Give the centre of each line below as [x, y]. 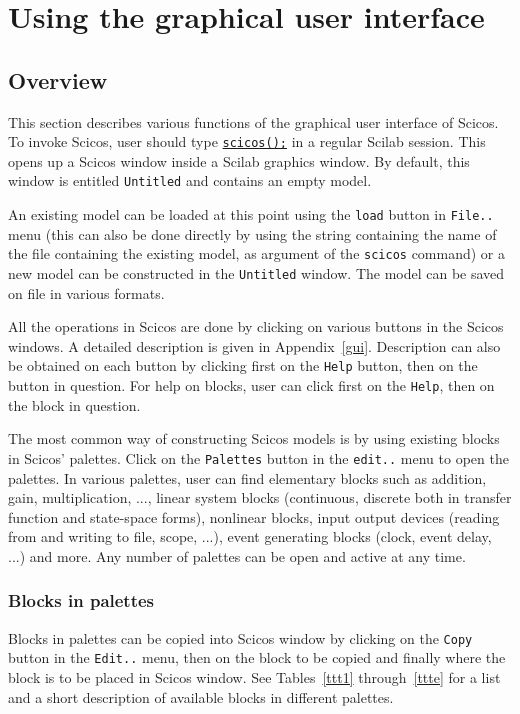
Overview [58, 79]
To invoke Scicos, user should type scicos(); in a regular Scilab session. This [247, 141]
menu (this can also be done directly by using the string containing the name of [252, 233]
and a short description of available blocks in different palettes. [201, 696]
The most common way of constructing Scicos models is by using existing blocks [254, 438]
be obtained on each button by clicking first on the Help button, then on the [243, 365]
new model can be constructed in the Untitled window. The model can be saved [256, 272]
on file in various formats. [86, 292]
